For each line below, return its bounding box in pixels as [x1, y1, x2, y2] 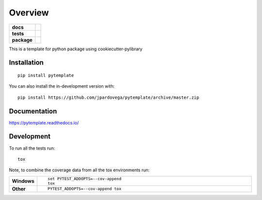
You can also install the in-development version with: [9, 83, 115, 89]
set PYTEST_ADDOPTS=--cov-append [48, 176, 121, 181]
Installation [9, 59, 44, 67]
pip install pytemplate [17, 73, 74, 78]
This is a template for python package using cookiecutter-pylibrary [9, 46, 143, 52]
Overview [9, 7, 49, 18]
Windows [12, 177, 34, 184]
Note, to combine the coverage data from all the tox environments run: [9, 167, 150, 173]
